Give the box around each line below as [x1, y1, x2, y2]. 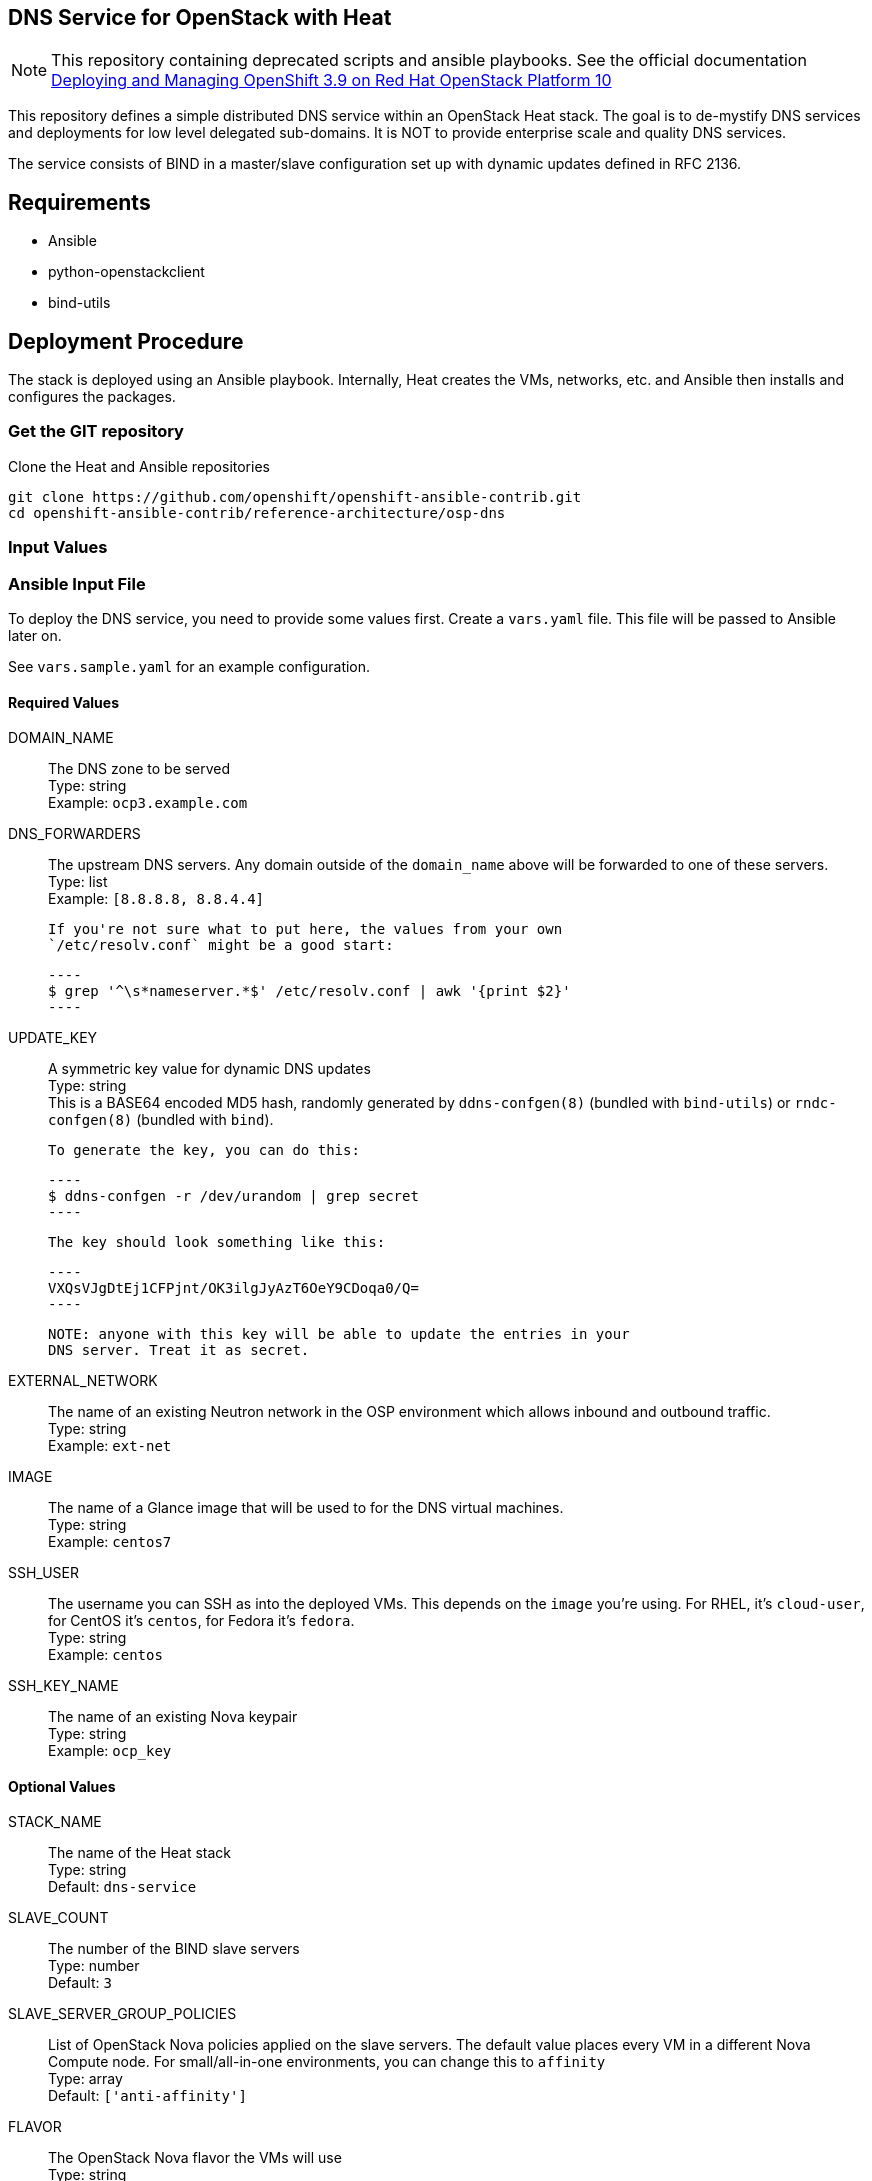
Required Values [8, 693, 119, 711]
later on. [8, 626, 62, 644]
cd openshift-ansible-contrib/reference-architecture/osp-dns [8, 504, 506, 521]
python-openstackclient [48, 263, 205, 281]
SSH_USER [8, 1564, 80, 1582]
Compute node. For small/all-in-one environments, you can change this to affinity [48, 2053, 606, 2071]
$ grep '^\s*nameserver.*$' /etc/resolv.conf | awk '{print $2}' [48, 983, 571, 1000]
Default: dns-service [48, 1878, 197, 1896]
